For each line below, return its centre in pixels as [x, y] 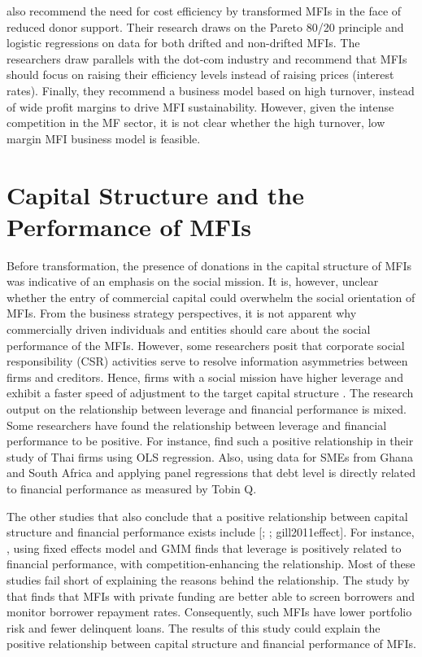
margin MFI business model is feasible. [104, 138]
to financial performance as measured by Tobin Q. [132, 488]
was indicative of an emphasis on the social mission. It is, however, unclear [193, 281]
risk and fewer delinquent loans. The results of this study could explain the [194, 627]
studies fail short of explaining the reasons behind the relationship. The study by [208, 579]
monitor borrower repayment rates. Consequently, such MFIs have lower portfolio [209, 612]
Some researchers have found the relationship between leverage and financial [197, 425]
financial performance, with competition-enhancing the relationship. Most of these [211, 564]
